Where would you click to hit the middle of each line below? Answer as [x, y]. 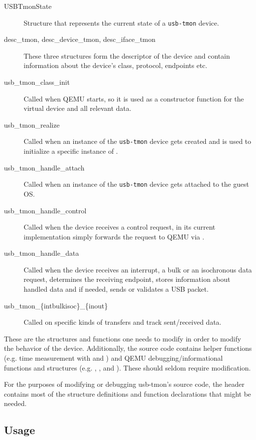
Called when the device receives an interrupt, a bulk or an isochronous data [138, 269]
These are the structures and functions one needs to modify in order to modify [123, 338]
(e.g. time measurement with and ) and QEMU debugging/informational [113, 358]
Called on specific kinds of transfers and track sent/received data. [123, 322]
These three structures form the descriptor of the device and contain [127, 55]
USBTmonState [28, 6]
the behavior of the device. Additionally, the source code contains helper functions [128, 348]
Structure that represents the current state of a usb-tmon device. [121, 22]
